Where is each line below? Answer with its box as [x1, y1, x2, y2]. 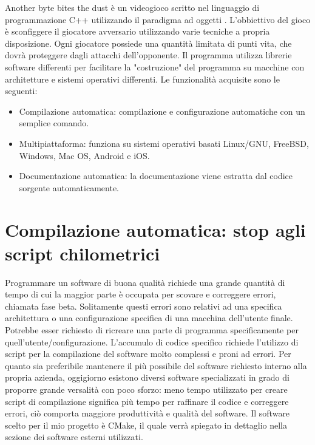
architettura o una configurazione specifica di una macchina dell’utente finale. [5, 311, 293, 324]
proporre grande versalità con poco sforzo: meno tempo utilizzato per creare [5, 382, 288, 395]
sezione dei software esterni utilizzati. [5, 430, 143, 443]
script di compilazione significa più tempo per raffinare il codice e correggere [5, 395, 289, 407]
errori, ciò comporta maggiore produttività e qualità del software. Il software [5, 407, 290, 420]
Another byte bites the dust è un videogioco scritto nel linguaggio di [5, 1, 260, 13]
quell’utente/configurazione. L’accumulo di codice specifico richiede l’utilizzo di [5, 335, 299, 348]
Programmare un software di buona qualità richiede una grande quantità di [5, 276, 285, 288]
